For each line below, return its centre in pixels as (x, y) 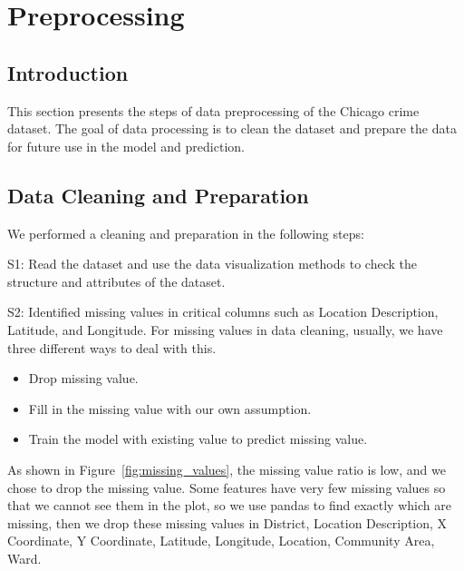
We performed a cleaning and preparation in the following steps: (186, 233)
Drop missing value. (83, 378)
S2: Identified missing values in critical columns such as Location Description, (223, 312)
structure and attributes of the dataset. (116, 281)
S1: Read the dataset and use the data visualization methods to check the (212, 264)
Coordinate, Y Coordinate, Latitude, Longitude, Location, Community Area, (221, 541)
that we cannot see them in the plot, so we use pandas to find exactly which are (229, 505)
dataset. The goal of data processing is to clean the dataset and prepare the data (232, 128)
